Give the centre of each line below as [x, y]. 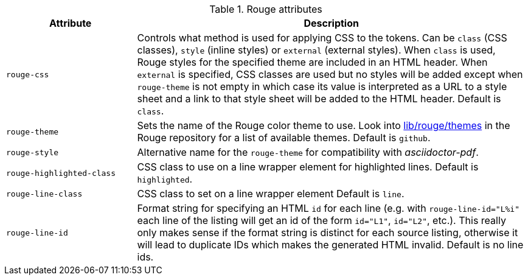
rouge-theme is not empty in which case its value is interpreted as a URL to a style [322, 86]
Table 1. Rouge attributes [266, 9]
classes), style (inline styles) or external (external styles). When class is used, [316, 50]
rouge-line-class [44, 194]
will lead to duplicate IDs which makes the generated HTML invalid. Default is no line [330, 245]
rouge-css [28, 74]
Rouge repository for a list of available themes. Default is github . [284, 138]
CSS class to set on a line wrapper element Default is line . [271, 194]
